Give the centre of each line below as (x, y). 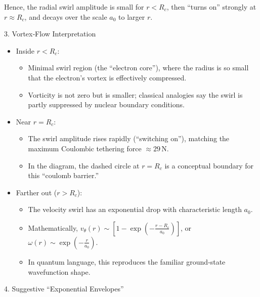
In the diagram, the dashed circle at (84, 165)
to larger (132, 16)
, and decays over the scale (66, 16)
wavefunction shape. (59, 271)
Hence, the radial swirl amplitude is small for (74, 7)
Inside (25, 50)
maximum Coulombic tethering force (85, 148)
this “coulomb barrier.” (63, 175)
